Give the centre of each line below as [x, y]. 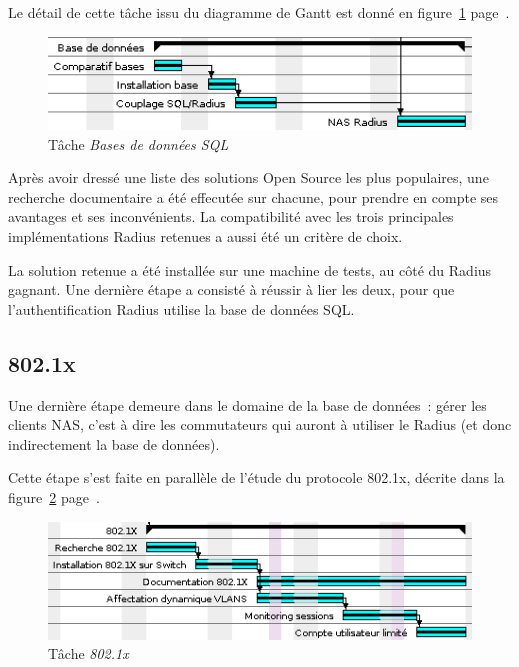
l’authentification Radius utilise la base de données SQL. [181, 308]
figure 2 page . [54, 497]
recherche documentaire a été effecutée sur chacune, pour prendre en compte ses [253, 196]
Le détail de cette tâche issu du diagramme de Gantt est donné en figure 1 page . [259, 12]
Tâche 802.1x [88, 653]
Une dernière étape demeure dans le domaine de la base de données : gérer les [247, 404]
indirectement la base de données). [114, 443]
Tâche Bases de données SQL [138, 143]
